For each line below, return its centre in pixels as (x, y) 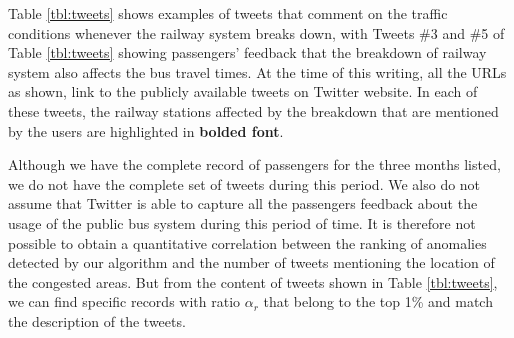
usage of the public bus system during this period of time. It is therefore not (242, 222)
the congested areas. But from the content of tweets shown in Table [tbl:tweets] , (253, 281)
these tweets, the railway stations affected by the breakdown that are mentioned (253, 110)
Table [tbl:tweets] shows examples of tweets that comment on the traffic (228, 13)
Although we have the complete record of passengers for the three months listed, (254, 164)
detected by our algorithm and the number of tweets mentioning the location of (251, 262)
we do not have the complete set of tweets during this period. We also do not (244, 183)
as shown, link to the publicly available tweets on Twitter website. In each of (243, 91)
